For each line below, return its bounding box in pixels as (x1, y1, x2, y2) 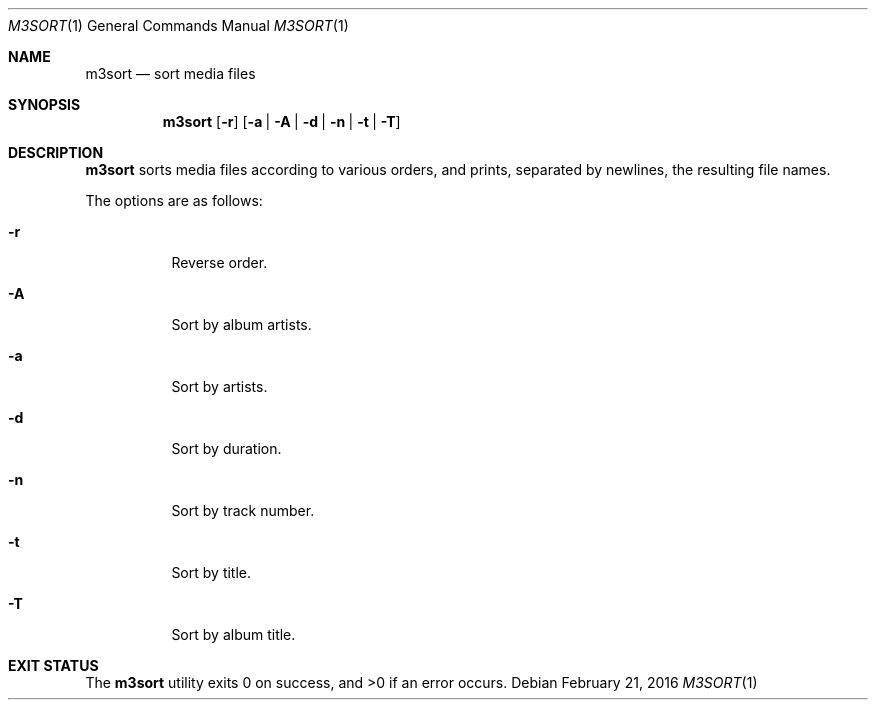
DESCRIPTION (8, 144, 104, 161)
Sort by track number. (171, 502, 315, 519)
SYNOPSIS (8, 96, 81, 113)
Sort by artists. (171, 378, 268, 395)
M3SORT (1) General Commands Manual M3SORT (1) (8, 17, 349, 34)
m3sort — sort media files (85, 65, 256, 82)
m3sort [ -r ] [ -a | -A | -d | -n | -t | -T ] (162, 113, 401, 130)
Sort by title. (171, 564, 252, 581)
